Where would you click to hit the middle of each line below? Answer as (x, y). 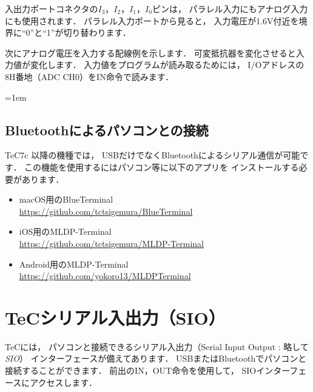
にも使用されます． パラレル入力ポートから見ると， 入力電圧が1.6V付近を (152, 20)
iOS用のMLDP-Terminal (65, 231)
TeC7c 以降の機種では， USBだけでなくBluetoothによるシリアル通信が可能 (153, 155)
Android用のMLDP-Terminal (74, 264)
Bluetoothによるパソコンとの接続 (107, 130)
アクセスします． (64, 382)
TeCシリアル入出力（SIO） (115, 317)
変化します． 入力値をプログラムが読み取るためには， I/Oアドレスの (167, 65)
